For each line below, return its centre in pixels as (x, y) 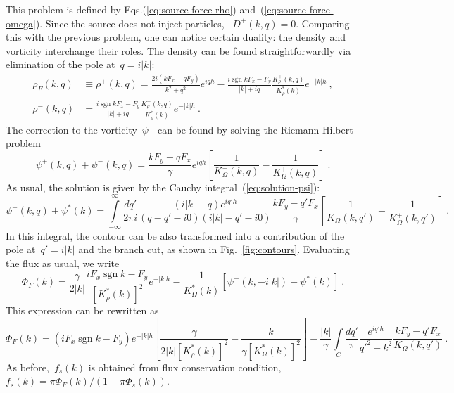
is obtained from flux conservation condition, (185, 367)
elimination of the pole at (61, 64)
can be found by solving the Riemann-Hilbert (255, 129)
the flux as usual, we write (63, 263)
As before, (27, 367)
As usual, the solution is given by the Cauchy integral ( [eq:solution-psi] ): (163, 187)
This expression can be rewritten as (82, 310)
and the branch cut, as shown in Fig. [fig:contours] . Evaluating (214, 249)
